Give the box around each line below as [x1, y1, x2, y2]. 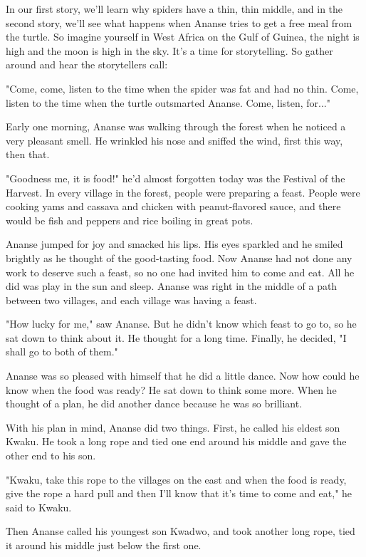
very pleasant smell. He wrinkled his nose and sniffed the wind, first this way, [6, 132, 343, 147]
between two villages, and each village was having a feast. [6, 292, 257, 307]
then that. [6, 147, 50, 162]
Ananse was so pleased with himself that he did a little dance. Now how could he [6, 368, 360, 383]
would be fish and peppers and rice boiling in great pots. [6, 212, 253, 227]
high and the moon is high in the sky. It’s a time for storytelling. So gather [6, 43, 333, 58]
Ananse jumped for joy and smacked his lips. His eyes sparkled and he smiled [6, 236, 343, 251]
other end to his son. [6, 448, 96, 463]
